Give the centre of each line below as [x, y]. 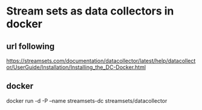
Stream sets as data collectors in [90, 11]
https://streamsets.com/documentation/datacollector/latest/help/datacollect [101, 61]
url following [31, 46]
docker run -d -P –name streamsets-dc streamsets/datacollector [87, 100]
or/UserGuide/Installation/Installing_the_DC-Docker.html [76, 67]
